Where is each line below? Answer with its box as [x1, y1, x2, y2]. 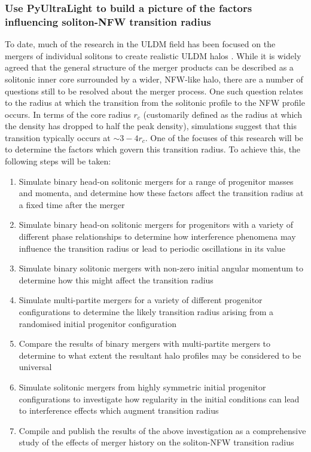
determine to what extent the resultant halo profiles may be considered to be [19, 349, 301, 361]
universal [19, 361, 52, 373]
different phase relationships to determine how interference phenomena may [19, 230, 296, 243]
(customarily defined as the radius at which [143, 108, 302, 120]
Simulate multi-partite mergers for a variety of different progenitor [19, 294, 263, 306]
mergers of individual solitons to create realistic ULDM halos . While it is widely [5, 49, 301, 62]
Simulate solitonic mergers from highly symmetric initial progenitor [19, 380, 266, 393]
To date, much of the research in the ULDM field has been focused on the [5, 38, 276, 50]
